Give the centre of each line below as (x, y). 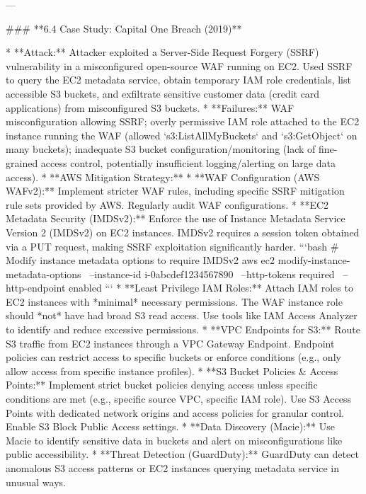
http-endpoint (36, 288)
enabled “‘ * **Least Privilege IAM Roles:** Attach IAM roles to (211, 288)
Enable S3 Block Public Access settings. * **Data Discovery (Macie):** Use (170, 426)
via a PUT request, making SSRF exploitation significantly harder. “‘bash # (172, 246)
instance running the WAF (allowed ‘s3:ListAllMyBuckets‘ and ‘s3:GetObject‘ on (182, 135)
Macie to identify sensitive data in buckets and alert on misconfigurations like (174, 440)
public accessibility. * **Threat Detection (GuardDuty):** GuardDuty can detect (182, 454)
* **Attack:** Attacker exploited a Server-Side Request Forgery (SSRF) (162, 52)
